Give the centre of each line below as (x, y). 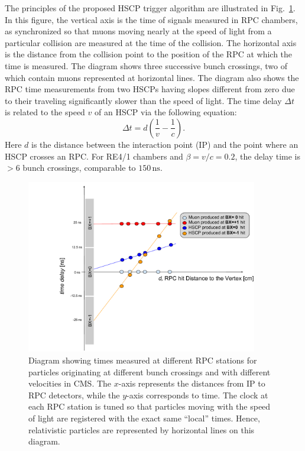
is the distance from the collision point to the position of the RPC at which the (149, 54)
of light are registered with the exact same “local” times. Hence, (144, 418)
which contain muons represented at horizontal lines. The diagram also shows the (152, 77)
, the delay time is (267, 156)
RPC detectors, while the (74, 395)
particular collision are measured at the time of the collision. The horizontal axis (151, 42)
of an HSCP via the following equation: (166, 112)
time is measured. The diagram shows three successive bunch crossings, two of (146, 65)
